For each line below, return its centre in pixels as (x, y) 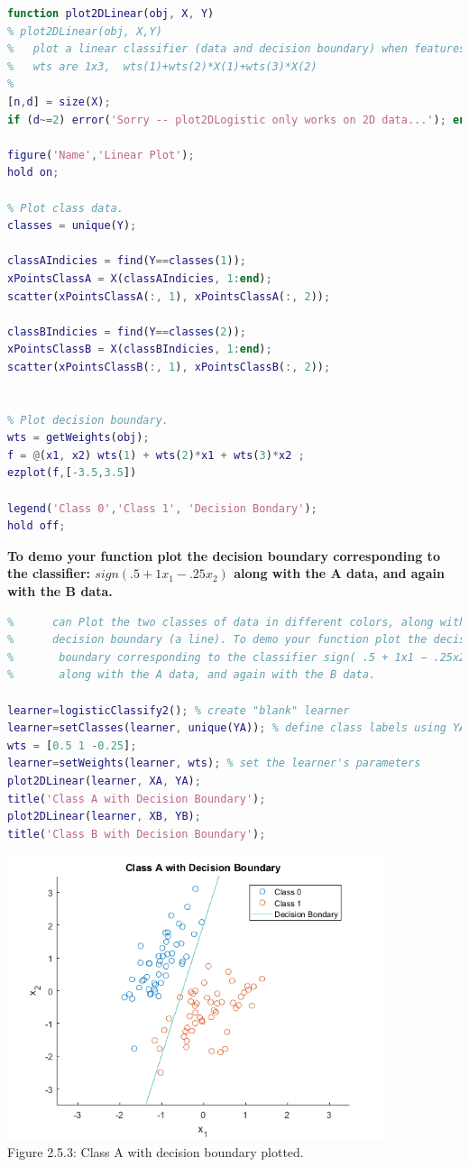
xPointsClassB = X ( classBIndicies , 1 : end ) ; (140, 349)
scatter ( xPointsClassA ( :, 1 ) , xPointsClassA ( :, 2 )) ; (169, 296)
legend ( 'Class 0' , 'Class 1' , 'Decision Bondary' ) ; (162, 508)
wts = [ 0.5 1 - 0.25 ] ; (72, 745)
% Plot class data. (65, 208)
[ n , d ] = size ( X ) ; (59, 101)
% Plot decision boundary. (88, 420)
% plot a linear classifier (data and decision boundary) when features (237, 49)
